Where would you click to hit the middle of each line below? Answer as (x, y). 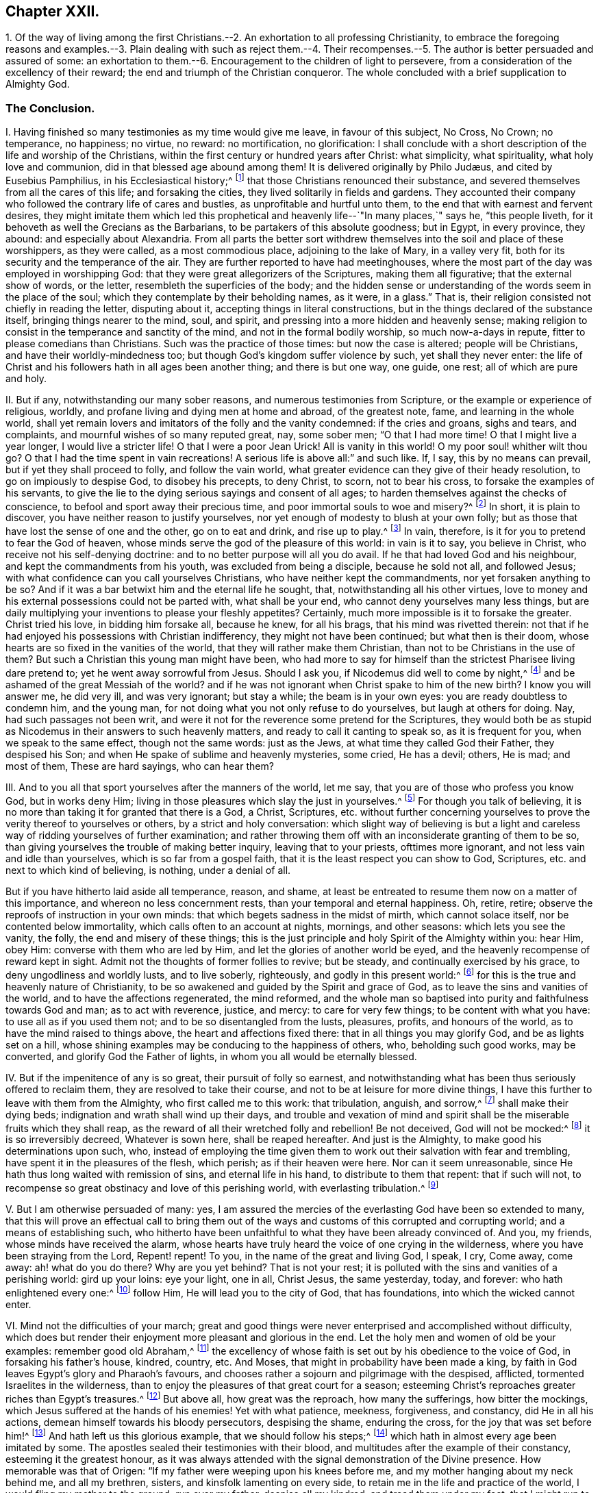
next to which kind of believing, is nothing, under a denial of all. (148, 870)
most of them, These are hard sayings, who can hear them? (140, 766)
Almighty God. (38, 84)
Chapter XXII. (53, 11)
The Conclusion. (50, 108)
